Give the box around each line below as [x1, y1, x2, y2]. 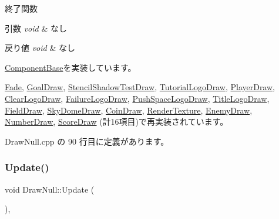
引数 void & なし [5, 22, 67, 34]
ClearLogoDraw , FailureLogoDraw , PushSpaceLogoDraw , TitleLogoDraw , [5, 92, 270, 104]
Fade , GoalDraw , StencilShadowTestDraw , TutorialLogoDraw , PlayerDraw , [5, 81, 275, 93]
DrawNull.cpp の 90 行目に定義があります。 [5, 135, 169, 147]
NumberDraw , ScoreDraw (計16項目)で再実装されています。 [5, 115, 228, 128]
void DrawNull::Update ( [5, 183, 95, 195]
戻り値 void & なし [5, 42, 75, 54]
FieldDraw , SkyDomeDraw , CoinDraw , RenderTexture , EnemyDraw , [5, 104, 253, 116]
